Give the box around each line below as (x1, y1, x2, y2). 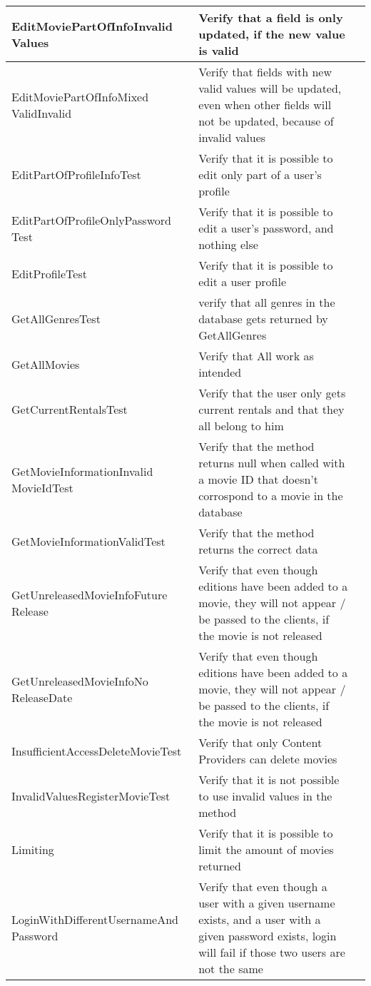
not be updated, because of (198, 113, 334, 129)
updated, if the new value (198, 26, 345, 42)
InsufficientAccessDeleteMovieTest (11, 742, 182, 759)
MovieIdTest (11, 479, 73, 496)
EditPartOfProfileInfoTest (11, 166, 141, 183)
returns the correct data (198, 541, 318, 557)
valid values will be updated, (198, 80, 342, 96)
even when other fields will (198, 96, 332, 113)
